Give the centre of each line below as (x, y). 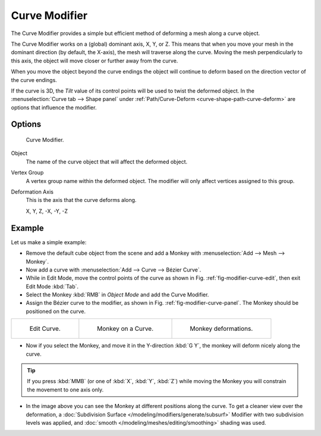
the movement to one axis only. (65, 390)
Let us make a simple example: (49, 242)
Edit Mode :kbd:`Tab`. (52, 286)
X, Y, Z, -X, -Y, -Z (47, 211)
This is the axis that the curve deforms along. (81, 200)
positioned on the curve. (56, 311)
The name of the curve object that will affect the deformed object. (107, 162)
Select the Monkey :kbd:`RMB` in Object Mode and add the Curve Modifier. (117, 295)
